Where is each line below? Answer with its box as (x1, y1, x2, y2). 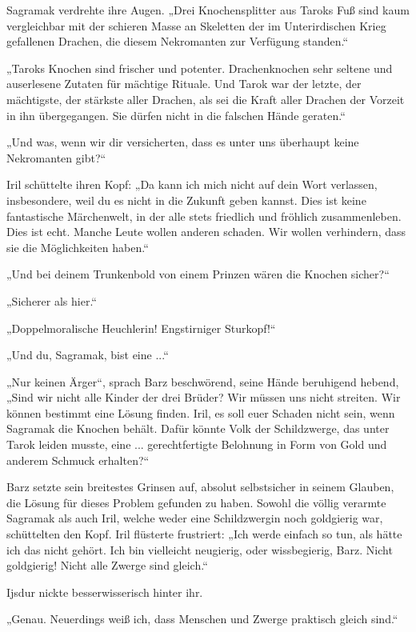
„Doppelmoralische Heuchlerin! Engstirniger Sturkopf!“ (6, 319, 276, 336)
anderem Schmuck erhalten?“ (6, 451, 150, 468)
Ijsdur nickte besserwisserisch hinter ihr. (6, 583, 203, 600)
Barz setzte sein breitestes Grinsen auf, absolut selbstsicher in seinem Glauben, (6, 478, 394, 495)
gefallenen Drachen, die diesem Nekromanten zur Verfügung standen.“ (6, 33, 349, 50)
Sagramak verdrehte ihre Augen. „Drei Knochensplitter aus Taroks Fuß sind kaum (6, 2, 410, 18)
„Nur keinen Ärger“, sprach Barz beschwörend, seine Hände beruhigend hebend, (6, 373, 399, 390)
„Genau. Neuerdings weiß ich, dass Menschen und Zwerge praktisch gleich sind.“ (6, 610, 398, 627)
